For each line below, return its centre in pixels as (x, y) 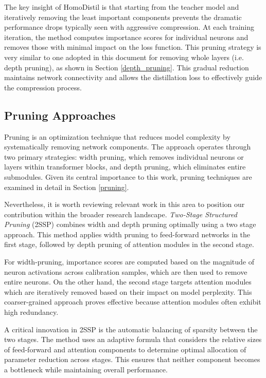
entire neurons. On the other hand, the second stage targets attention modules (128, 282)
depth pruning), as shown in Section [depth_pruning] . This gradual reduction (127, 67)
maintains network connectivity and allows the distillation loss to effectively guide (133, 77)
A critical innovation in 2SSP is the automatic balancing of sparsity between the (131, 329)
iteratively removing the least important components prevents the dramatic (123, 17)
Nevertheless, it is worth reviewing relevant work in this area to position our (125, 204)
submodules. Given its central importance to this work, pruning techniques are (128, 176)
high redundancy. (31, 312)
